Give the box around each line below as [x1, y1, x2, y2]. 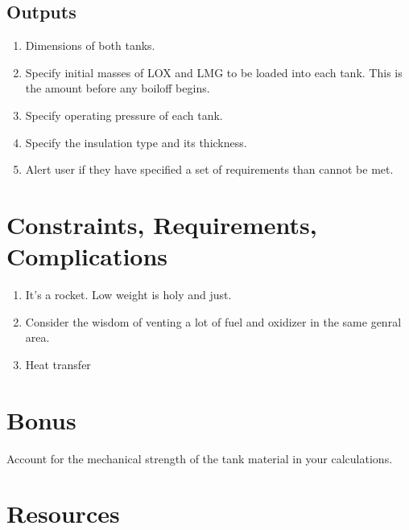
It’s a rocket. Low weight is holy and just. [25, 286, 232, 303]
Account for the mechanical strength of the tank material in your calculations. [6, 450, 393, 466]
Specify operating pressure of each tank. [25, 106, 223, 123]
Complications [6, 240, 168, 273]
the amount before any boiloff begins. [25, 80, 210, 97]
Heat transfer [25, 355, 91, 372]
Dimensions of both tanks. [25, 37, 155, 54]
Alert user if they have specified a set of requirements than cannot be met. [25, 161, 394, 178]
